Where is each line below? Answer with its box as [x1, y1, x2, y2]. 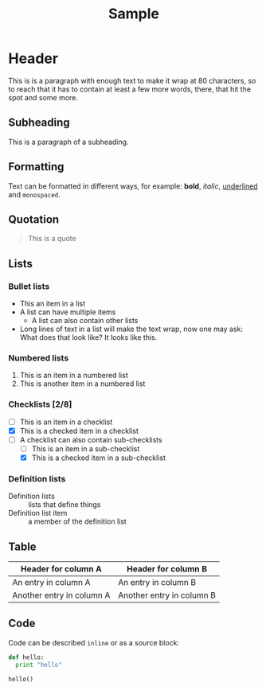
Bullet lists [8, 280, 50, 291]
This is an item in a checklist [19, 417, 113, 427]
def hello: [8, 653, 45, 661]
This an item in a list [19, 299, 86, 309]
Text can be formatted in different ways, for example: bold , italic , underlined [8, 181, 258, 191]
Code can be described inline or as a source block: [8, 637, 180, 647]
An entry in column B [118, 577, 197, 588]
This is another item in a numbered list [19, 379, 146, 388]
